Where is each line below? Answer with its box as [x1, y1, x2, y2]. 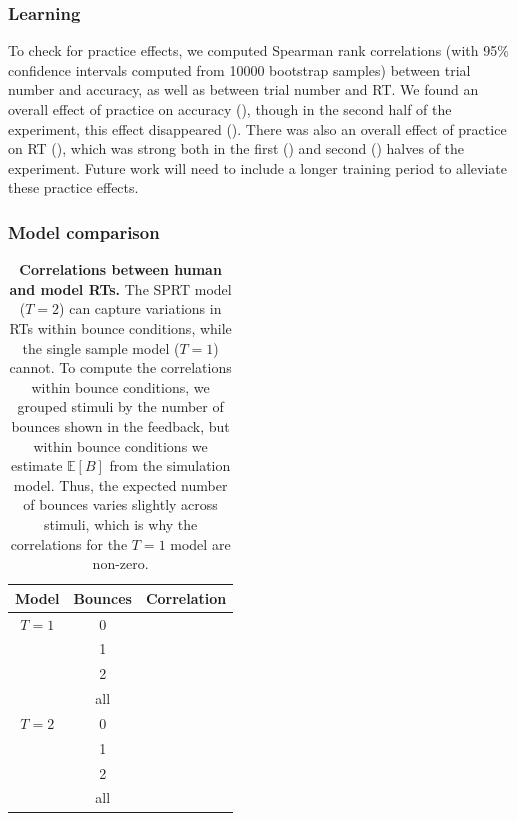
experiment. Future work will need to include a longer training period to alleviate [8, 157, 508, 178]
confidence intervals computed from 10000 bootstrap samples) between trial [8, 59, 471, 80]
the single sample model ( [22, 337, 180, 358]
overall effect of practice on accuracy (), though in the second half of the [8, 99, 452, 119]
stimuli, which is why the [43, 513, 198, 534]
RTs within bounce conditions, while [9, 317, 232, 338]
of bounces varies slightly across [23, 494, 218, 515]
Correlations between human [19, 259, 222, 280]
